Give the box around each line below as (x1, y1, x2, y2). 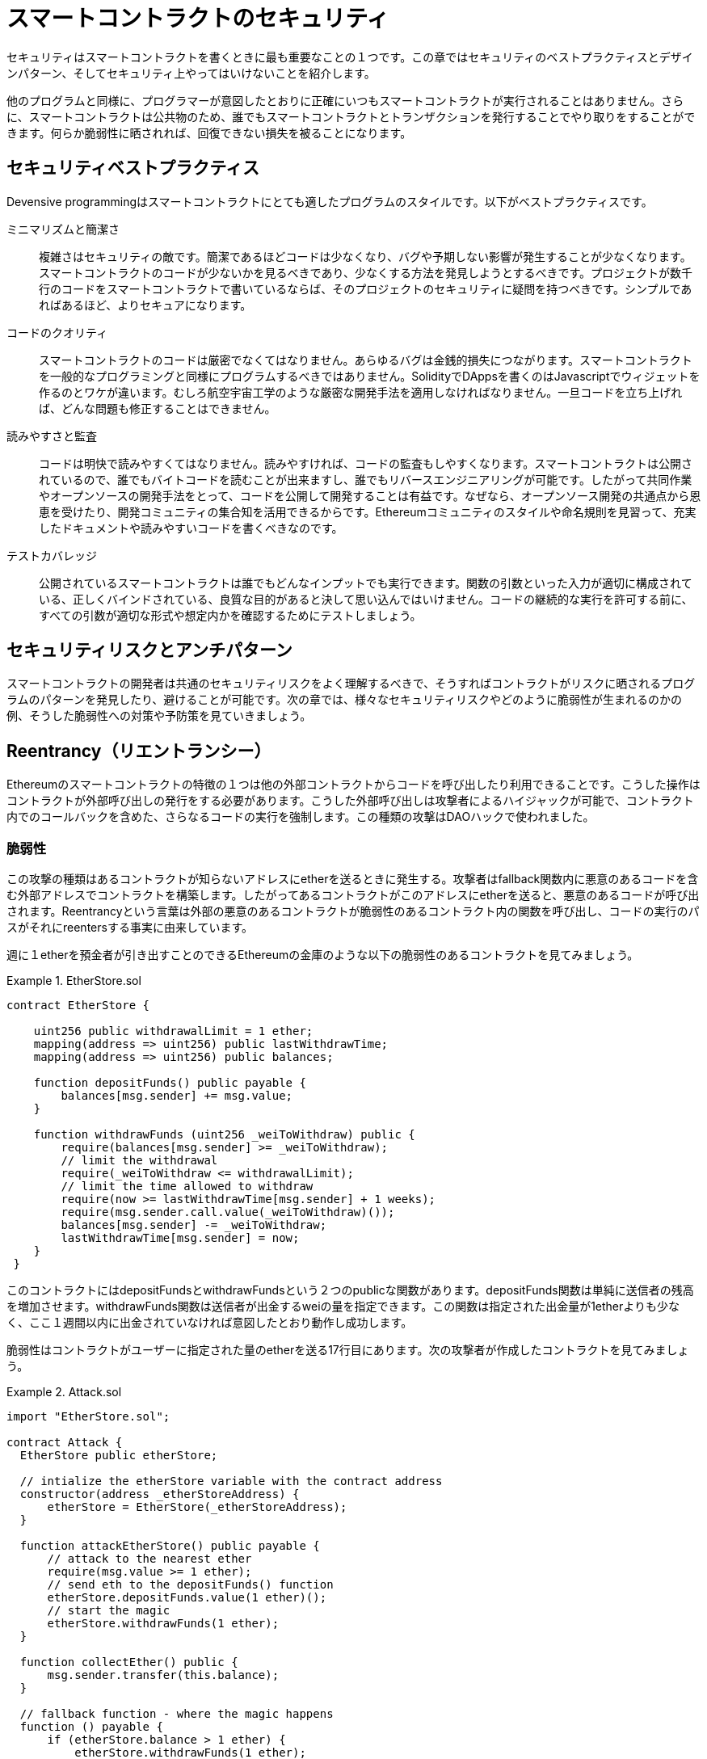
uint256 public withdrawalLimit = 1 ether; (33, 1025, 314, 1038)
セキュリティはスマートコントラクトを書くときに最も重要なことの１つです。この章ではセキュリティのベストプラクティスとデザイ (6, 49, 693, 64)
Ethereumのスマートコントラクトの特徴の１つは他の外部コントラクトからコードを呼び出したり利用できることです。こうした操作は (6, 777, 701, 792)
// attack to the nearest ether (47, 1552, 252, 1566)
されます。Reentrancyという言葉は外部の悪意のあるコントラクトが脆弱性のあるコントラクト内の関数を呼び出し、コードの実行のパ (6, 904, 700, 919)
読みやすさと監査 (6, 428, 97, 443)
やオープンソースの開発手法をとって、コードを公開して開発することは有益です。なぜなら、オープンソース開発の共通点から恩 (39, 488, 701, 503)
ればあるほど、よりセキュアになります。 (39, 297, 252, 312)
